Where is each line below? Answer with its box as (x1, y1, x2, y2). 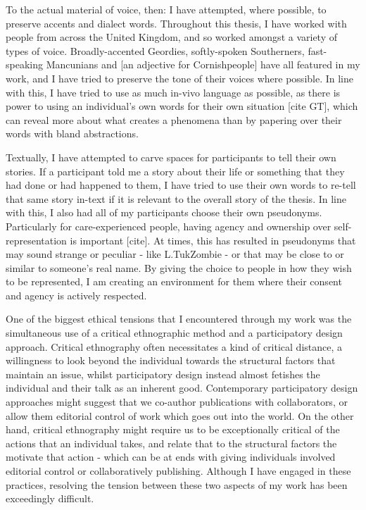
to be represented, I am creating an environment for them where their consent (6, 274, 342, 289)
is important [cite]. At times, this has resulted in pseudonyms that (70, 232, 356, 247)
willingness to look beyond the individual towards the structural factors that (6, 353, 336, 368)
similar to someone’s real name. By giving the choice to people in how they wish (6, 260, 352, 275)
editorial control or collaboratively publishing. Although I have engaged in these (6, 464, 351, 478)
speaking (6, 57, 43, 72)
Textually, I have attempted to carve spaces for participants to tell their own (6, 149, 336, 164)
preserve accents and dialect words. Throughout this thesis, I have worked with (6, 15, 347, 30)
